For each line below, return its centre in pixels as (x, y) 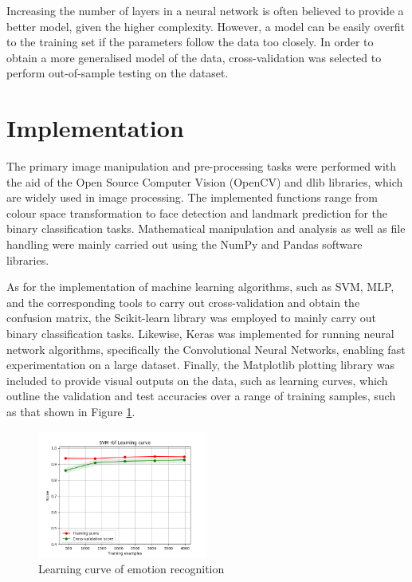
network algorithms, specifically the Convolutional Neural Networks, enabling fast (206, 349)
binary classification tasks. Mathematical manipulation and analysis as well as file (206, 228)
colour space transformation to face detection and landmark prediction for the (197, 212)
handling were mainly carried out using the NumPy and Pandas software (184, 244)
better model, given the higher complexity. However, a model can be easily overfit (206, 26)
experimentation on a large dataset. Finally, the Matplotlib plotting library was (201, 365)
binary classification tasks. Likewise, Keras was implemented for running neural (200, 334)
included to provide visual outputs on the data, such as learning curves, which (197, 380)
